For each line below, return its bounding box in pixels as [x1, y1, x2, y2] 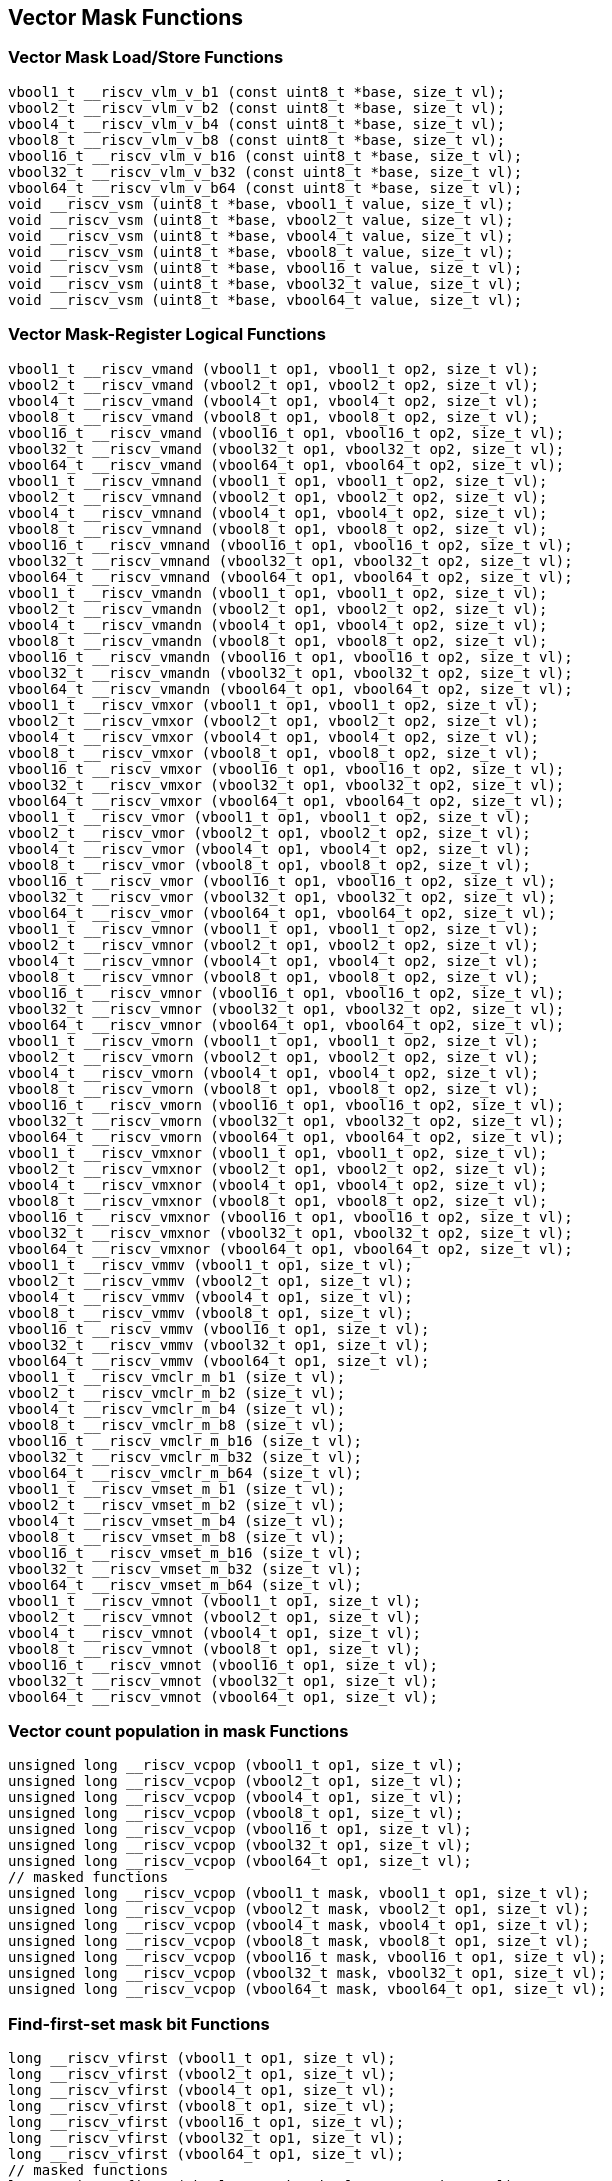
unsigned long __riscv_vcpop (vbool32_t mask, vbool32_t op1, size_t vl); [8, 1965, 607, 1982]
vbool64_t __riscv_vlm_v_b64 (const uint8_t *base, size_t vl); [8, 179, 523, 196]
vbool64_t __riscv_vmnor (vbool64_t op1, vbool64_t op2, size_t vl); [8, 1016, 565, 1033]
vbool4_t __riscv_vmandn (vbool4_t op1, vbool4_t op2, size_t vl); [8, 616, 548, 633]
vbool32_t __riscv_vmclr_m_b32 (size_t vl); [8, 1448, 363, 1465]
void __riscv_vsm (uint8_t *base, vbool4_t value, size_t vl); [8, 227, 514, 244]
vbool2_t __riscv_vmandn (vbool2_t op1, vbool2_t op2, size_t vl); [8, 600, 548, 617]
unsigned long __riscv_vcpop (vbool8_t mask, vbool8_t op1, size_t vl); [8, 1933, 590, 1950]
